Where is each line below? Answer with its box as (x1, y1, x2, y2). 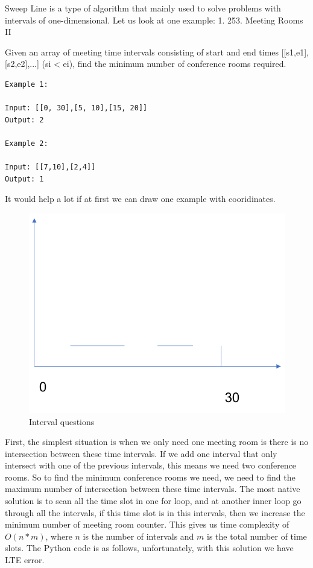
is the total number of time (207, 529, 307, 542)
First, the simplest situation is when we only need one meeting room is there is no (5, 435, 309, 448)
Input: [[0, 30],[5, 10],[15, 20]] (5, 104, 148, 113)
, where (45, 529, 72, 542)
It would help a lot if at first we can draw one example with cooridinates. (5, 192, 276, 205)
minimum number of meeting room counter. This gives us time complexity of (5, 518, 289, 531)
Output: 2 (5, 115, 44, 124)
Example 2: (5, 139, 48, 148)
